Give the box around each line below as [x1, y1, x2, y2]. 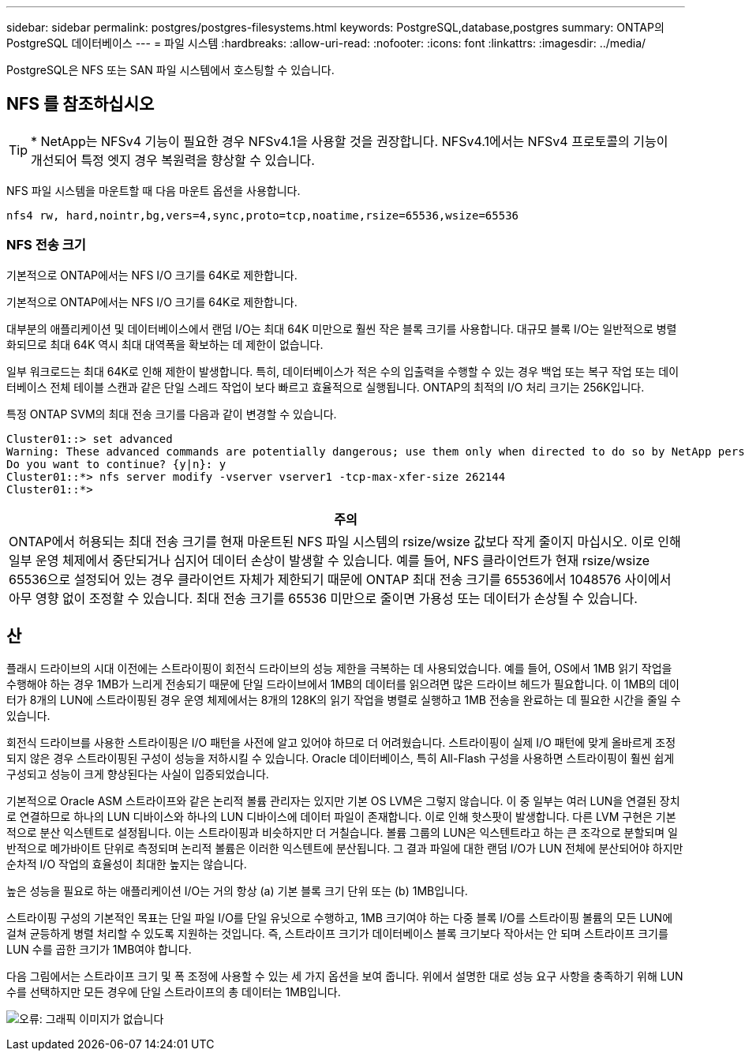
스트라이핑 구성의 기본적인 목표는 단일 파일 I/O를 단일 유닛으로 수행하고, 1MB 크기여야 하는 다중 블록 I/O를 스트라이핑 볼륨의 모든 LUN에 [6, 911, 673, 925]
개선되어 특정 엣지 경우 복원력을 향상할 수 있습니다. [31, 152, 315, 168]
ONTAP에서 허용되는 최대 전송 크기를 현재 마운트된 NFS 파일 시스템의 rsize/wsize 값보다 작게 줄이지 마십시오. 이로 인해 [9, 533, 681, 549]
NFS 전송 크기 [6, 237, 86, 253]
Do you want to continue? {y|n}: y [6, 457, 226, 470]
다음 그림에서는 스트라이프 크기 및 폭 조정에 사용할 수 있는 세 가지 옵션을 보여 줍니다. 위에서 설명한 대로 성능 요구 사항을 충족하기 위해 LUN [6, 969, 683, 984]
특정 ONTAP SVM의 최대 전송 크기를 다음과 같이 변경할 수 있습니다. [6, 407, 337, 421]
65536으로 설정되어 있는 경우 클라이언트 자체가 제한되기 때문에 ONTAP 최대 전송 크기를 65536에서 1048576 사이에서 [9, 571, 672, 587]
